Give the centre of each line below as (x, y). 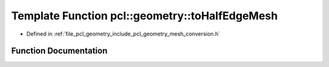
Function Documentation (59, 51)
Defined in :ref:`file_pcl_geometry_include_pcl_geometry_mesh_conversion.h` (123, 34)
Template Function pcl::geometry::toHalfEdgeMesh (145, 16)
